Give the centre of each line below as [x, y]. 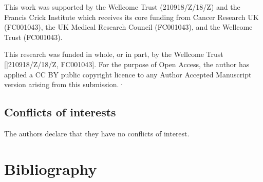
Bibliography [51, 168]
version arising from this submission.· [64, 84]
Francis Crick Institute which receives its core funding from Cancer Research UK [131, 17]
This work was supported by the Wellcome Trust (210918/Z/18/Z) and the [122, 7]
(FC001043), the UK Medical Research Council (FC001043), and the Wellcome [128, 27]
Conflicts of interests [60, 112]
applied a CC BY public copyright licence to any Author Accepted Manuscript [128, 74]
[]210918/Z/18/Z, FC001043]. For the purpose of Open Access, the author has [127, 64]
